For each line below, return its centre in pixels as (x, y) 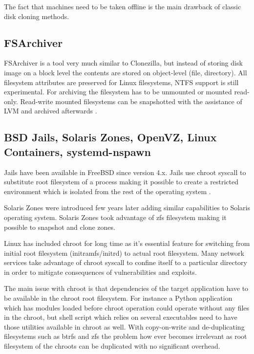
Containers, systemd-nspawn (77, 151)
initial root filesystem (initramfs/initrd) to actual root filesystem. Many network (124, 253)
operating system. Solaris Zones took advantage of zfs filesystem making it (115, 217)
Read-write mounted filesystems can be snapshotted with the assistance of (131, 101)
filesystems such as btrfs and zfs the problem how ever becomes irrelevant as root (126, 336)
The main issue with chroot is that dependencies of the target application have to (126, 288)
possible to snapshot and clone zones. (60, 227)
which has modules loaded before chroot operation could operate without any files (127, 307)
